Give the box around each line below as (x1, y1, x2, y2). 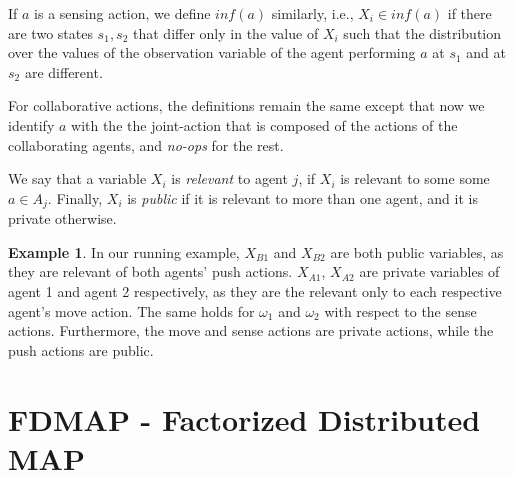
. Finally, (47, 187, 103, 208)
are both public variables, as (330, 241, 504, 262)
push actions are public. (8, 339, 154, 360)
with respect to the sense (324, 300, 477, 321)
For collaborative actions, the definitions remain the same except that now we (8, 95, 485, 116)
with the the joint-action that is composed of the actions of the (71, 114, 458, 135)
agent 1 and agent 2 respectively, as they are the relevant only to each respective (8, 280, 502, 301)
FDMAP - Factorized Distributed (8, 398, 481, 439)
